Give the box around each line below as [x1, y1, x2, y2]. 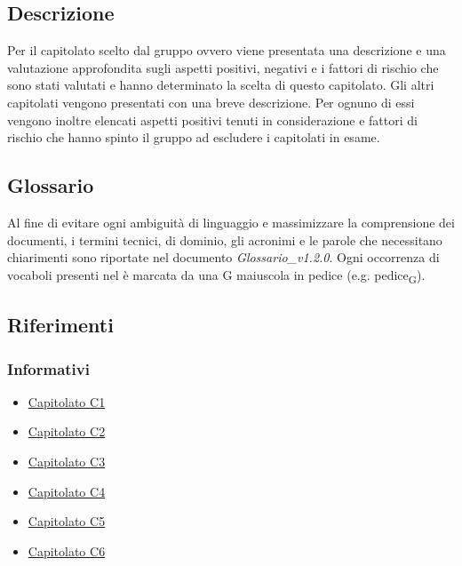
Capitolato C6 [28, 541, 106, 560]
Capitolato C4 [28, 482, 106, 500]
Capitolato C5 [28, 512, 106, 530]
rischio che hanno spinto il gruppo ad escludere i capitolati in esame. [7, 128, 380, 147]
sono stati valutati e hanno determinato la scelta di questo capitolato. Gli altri [7, 76, 434, 94]
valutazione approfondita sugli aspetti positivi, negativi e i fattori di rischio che [7, 58, 439, 76]
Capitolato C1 [28, 392, 106, 411]
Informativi [7, 357, 90, 379]
